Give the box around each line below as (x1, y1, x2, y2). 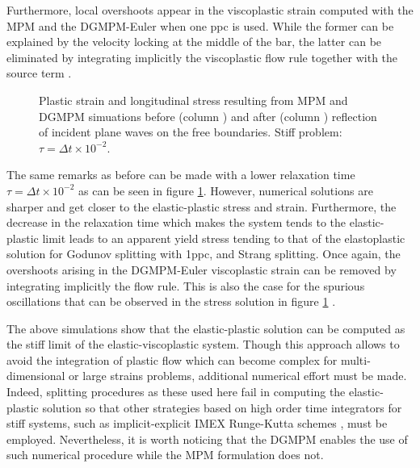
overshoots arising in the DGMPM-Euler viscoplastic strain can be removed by (6, 261, 397, 278)
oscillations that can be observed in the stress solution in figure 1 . (6, 293, 336, 310)
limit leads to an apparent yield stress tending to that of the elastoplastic (42, 229, 405, 246)
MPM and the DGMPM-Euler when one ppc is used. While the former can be (6, 17, 394, 34)
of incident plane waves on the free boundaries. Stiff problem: (39, 123, 342, 140)
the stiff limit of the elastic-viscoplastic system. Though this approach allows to (6, 336, 400, 353)
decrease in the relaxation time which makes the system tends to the (6, 214, 346, 231)
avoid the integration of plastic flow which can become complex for (6, 351, 338, 368)
